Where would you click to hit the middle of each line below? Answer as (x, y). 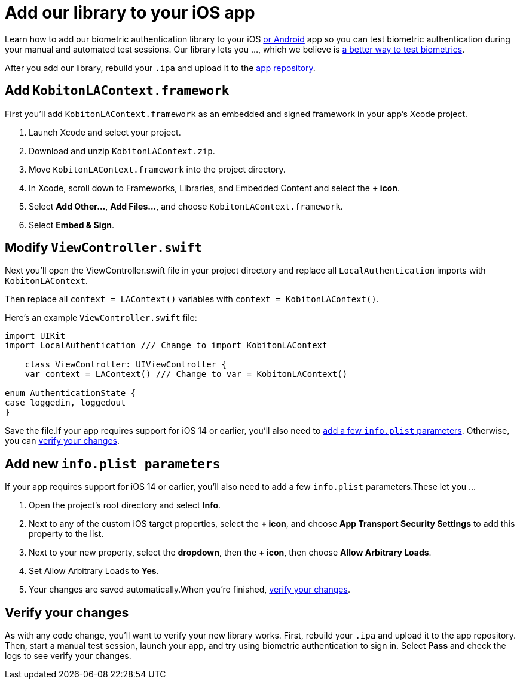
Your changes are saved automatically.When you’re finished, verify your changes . (189, 590)
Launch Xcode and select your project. (105, 132)
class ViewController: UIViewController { (126, 365)
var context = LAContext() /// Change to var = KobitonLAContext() (186, 374)
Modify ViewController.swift (104, 248)
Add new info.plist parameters (113, 464)
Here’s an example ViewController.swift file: (101, 318)
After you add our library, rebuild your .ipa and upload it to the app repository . (160, 68)
